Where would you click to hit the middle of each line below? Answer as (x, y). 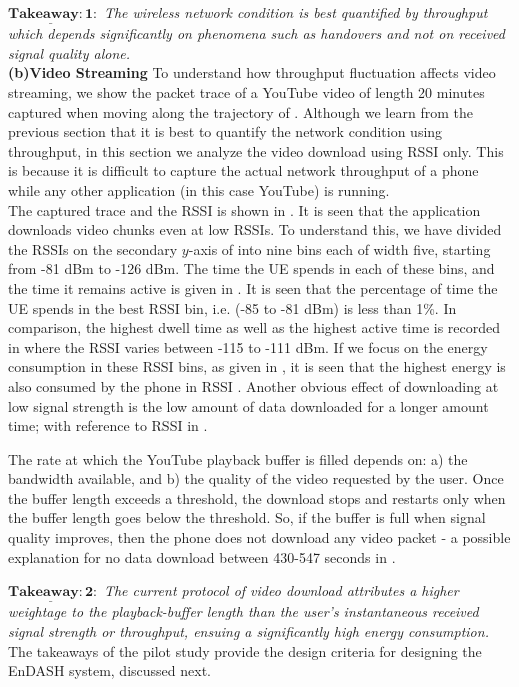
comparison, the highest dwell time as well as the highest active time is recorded (254, 327)
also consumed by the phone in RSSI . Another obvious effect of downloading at (253, 385)
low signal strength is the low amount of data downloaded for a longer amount (248, 405)
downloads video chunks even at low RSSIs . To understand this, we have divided (255, 229)
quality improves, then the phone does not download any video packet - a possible (259, 537)
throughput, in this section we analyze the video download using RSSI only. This (256, 150)
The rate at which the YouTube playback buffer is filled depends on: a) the (238, 458)
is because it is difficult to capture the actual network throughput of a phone (243, 170)
